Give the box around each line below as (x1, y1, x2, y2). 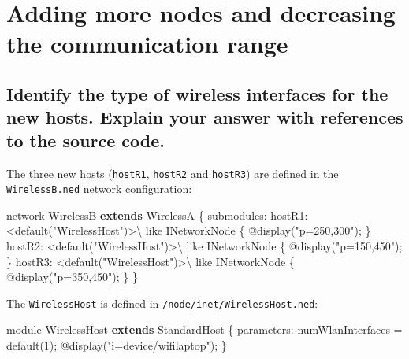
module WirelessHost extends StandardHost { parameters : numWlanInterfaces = (6, 321, 403, 338)
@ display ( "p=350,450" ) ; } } (6, 268, 138, 285)
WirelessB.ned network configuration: (6, 180, 192, 197)
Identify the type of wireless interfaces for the (6, 81, 389, 105)
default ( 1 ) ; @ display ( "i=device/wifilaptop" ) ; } (6, 337, 227, 353)
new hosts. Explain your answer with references (6, 105, 403, 129)
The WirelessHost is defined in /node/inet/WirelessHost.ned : (6, 294, 318, 311)
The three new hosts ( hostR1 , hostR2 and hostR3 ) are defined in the (6, 165, 339, 181)
